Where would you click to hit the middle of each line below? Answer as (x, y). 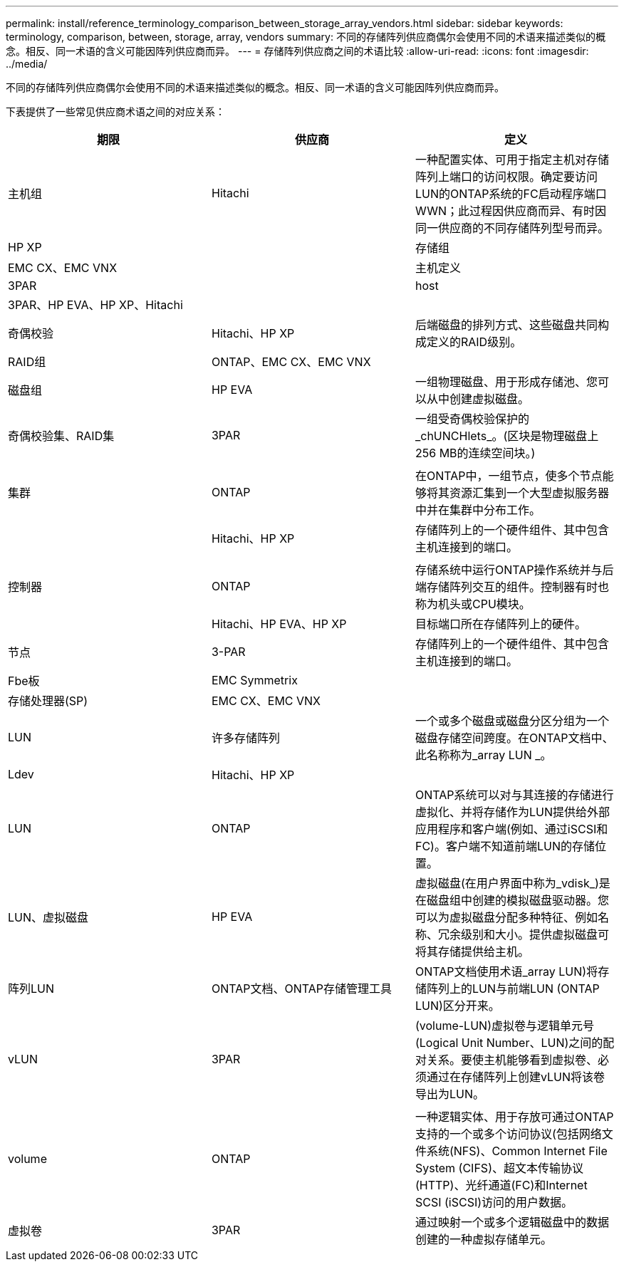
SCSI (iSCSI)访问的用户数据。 (494, 1202)
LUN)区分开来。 (457, 1006)
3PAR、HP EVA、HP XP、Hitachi (95, 305)
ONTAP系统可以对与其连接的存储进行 (514, 795)
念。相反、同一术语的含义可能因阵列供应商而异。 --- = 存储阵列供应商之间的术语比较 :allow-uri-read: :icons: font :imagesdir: (297, 51)
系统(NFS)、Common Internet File (517, 1151)
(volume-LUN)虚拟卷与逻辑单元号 (504, 1026)
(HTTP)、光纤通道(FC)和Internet (501, 1185)
